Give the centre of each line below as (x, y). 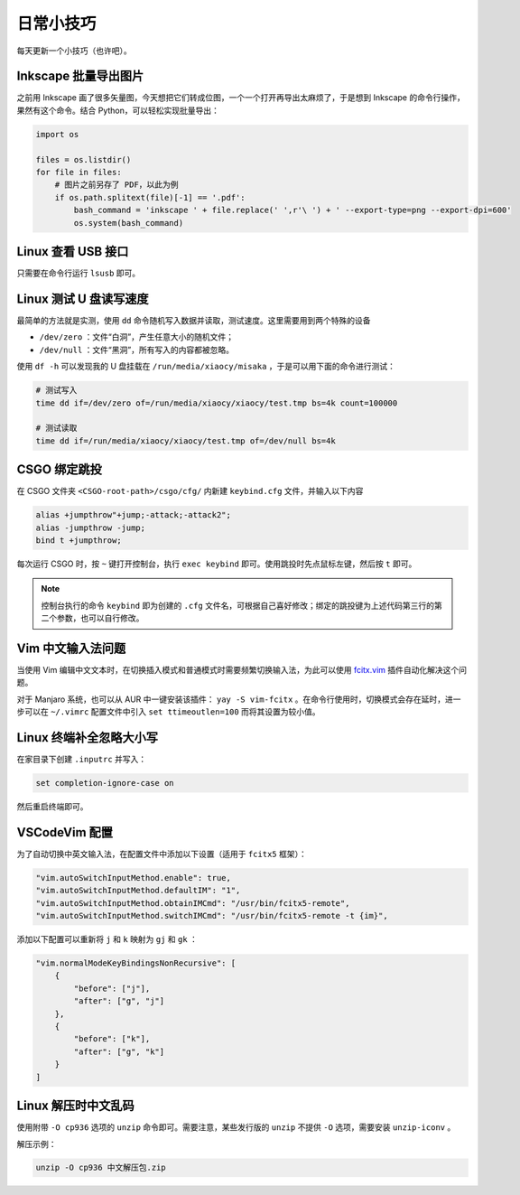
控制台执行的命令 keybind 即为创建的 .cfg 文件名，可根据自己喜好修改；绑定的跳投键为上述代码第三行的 (238, 605)
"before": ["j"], (112, 988)
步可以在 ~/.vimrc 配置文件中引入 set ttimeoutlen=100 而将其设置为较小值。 (168, 712)
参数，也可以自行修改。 (100, 618)
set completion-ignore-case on (105, 783)
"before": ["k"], (112, 1039)
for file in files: (79, 172)
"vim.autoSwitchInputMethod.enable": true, (134, 878)
